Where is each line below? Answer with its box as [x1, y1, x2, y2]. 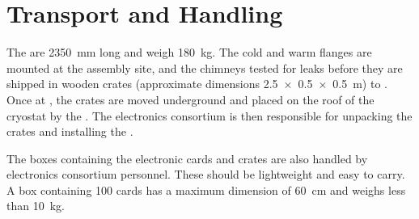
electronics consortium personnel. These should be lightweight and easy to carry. [6, 166, 405, 183]
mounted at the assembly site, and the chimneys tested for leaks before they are [6, 59, 403, 76]
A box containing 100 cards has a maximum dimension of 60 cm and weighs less [6, 181, 406, 198]
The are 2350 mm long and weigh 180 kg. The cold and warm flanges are [6, 44, 372, 61]
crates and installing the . [6, 123, 133, 140]
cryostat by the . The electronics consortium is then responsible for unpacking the [6, 107, 413, 124]
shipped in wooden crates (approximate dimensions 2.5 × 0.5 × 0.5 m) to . [6, 75, 387, 92]
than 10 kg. [6, 197, 65, 214]
